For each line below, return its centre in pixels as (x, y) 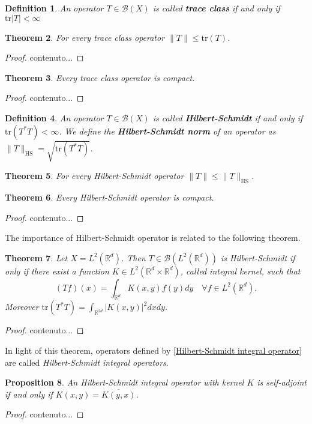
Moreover (22, 307)
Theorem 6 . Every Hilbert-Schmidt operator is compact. (109, 197)
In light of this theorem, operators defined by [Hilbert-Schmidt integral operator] (153, 350)
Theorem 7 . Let (36, 257)
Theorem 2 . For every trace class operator (85, 37)
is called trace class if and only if (216, 8)
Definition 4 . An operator (54, 117)
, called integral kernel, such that (240, 271)
